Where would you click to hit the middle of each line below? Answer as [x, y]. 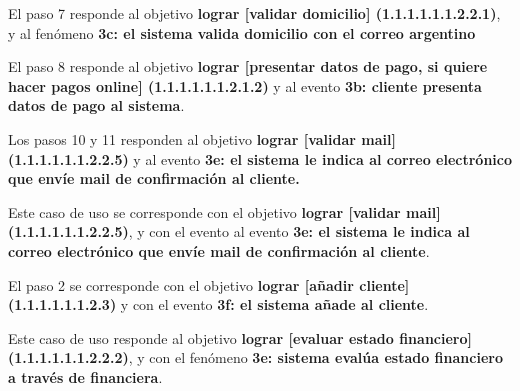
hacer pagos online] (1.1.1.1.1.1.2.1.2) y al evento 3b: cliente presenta [245, 85]
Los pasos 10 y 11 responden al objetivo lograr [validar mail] [202, 138]
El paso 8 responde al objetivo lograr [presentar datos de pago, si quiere [248, 66]
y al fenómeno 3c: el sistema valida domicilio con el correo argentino [242, 32]
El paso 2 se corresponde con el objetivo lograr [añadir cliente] [209, 284]
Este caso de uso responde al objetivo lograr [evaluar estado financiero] [240, 337]
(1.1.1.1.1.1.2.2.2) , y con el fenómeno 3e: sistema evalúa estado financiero [255, 357]
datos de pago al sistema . [96, 105]
